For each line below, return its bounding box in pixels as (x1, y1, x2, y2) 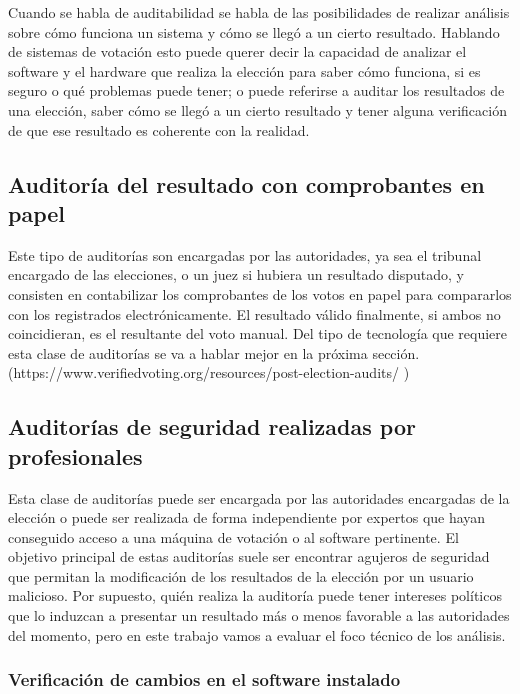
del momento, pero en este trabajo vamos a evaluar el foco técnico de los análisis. (8, 624, 506, 645)
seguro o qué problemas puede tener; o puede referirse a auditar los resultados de (8, 80, 505, 101)
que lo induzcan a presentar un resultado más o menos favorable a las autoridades (8, 605, 510, 626)
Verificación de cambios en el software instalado (8, 667, 401, 692)
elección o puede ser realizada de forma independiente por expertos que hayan (8, 507, 486, 528)
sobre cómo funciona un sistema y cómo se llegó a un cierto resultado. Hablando (8, 21, 500, 42)
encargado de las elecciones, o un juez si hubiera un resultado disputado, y (8, 264, 464, 285)
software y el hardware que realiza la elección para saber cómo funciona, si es (8, 60, 481, 81)
